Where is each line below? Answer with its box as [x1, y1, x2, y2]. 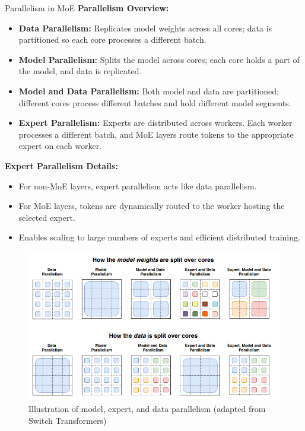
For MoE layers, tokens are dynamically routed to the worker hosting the [18, 199, 285, 212]
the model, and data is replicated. [18, 65, 142, 77]
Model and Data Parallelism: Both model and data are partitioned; [18, 84, 279, 97]
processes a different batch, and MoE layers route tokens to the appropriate [18, 128, 294, 140]
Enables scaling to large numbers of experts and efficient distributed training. [18, 231, 300, 243]
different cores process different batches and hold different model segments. [18, 96, 291, 109]
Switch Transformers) [28, 414, 107, 426]
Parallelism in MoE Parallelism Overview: [5, 2, 169, 14]
